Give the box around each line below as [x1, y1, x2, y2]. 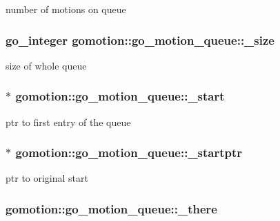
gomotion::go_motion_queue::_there [6, 200, 217, 217]
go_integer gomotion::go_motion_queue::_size [6, 31, 274, 48]
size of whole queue [6, 58, 87, 72]
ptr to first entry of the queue [6, 114, 131, 129]
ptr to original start [6, 171, 88, 185]
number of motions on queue [6, 2, 126, 16]
